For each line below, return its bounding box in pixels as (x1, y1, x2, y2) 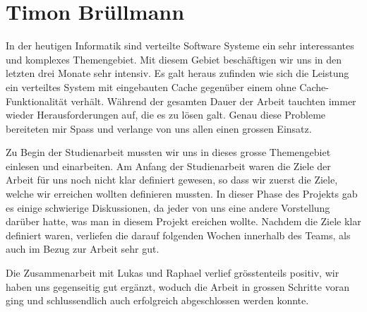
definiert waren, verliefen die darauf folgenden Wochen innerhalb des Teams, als (6, 227, 351, 242)
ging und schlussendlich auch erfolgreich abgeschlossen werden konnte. (6, 293, 309, 308)
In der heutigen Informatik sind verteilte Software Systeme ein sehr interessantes (6, 38, 354, 53)
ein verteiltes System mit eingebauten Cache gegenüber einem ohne (6, 79, 296, 94)
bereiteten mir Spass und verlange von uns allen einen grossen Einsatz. (6, 121, 312, 136)
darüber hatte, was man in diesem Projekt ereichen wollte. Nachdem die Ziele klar (6, 214, 361, 229)
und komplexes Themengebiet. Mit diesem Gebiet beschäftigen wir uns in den (6, 52, 342, 66)
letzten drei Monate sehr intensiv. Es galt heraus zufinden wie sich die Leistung (6, 66, 349, 80)
